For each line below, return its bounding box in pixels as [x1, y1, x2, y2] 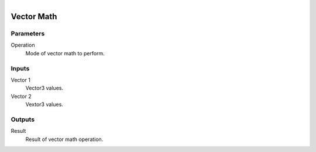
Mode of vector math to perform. [25, 50, 105, 56]
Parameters [11, 29, 45, 37]
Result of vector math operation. [25, 136, 104, 143]
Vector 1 [11, 76, 30, 83]
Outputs [11, 115, 35, 123]
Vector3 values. [25, 84, 64, 91]
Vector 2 [11, 93, 32, 100]
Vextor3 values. [25, 101, 64, 108]
